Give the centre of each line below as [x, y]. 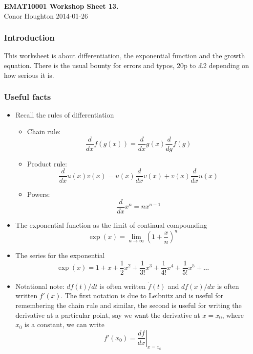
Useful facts [28, 97]
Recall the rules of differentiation [65, 115]
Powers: [39, 194]
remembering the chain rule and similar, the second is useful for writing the [128, 305]
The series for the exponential [60, 255]
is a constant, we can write [64, 324]
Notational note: [40, 286]
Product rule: [47, 163]
